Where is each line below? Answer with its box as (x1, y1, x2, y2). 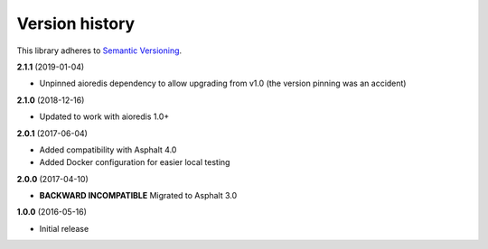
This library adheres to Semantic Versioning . (16, 45, 183, 56)
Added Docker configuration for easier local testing (39, 157, 230, 168)
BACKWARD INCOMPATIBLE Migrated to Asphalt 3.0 (39, 190, 238, 201)
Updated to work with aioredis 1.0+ (39, 111, 170, 122)
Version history (16, 14, 136, 33)
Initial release (39, 223, 89, 234)
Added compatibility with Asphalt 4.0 (39, 144, 177, 155)
